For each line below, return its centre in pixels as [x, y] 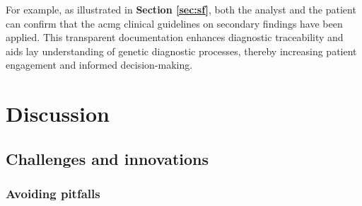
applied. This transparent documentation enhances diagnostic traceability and [175, 37]
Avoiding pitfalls [53, 194]
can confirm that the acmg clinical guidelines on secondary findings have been [174, 23]
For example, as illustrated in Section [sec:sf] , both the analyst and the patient [181, 9]
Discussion [58, 114]
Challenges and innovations [107, 158]
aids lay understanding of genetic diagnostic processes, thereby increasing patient [181, 51]
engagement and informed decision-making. [99, 65]
